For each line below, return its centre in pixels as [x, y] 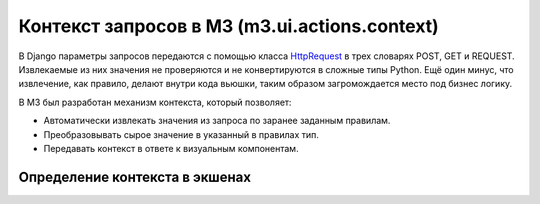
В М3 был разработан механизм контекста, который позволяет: [155, 102]
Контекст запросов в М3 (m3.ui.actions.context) [228, 26]
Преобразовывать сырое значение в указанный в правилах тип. [181, 134]
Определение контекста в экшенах [135, 176]
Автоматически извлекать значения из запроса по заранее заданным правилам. [217, 121]
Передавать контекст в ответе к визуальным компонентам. [171, 148]
